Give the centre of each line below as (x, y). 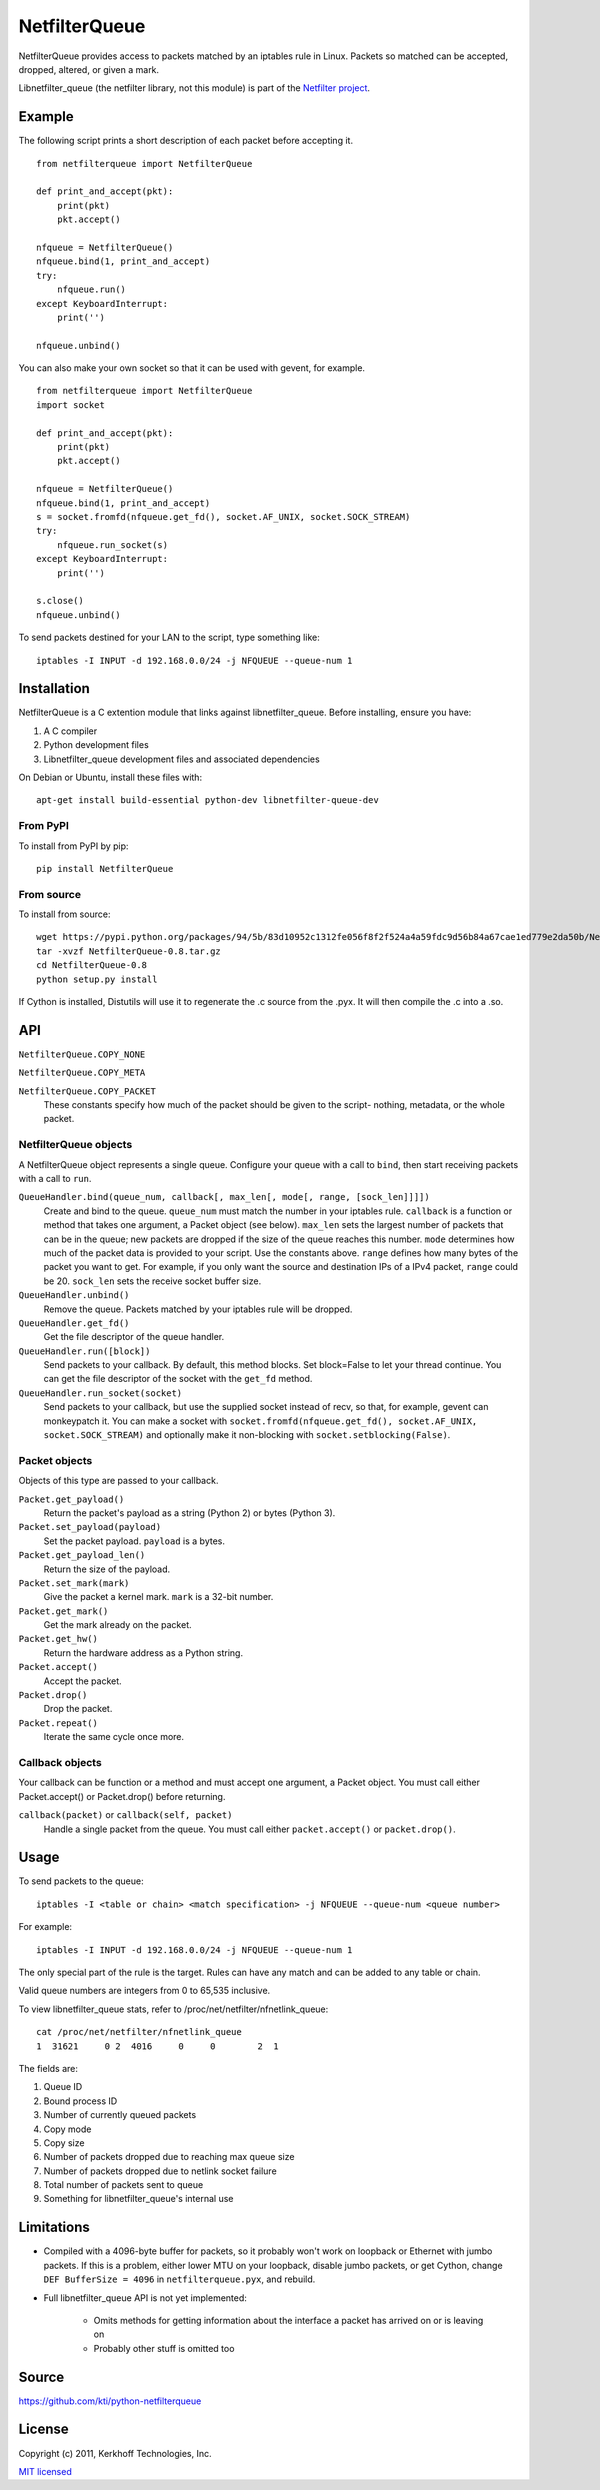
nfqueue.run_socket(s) (112, 544)
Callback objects (60, 1762)
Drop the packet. (78, 1709)
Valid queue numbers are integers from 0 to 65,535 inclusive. (144, 1991)
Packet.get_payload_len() (82, 1555)
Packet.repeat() (58, 1723)
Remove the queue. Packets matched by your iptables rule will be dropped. (198, 1309)
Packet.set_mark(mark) (74, 1583)
